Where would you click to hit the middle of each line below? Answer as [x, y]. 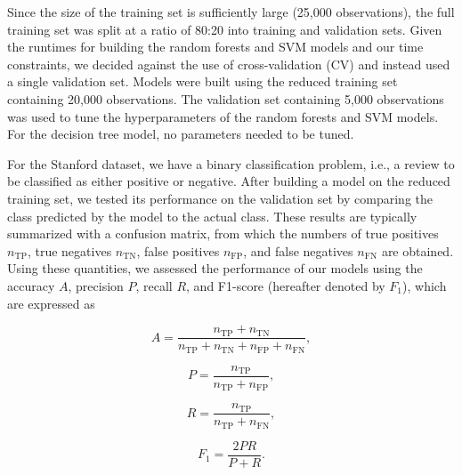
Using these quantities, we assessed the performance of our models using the [215, 268]
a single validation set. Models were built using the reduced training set [203, 81]
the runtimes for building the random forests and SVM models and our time [215, 47]
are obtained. [417, 250]
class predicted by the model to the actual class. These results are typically [212, 216]
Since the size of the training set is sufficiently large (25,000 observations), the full [231, 12]
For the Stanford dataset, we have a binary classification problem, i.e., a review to [231, 163]
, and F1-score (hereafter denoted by [286, 285]
